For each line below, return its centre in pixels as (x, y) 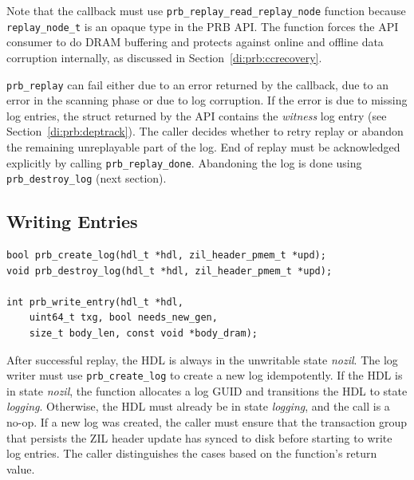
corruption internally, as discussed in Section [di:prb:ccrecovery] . (164, 57)
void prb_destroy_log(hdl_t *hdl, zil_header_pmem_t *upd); (170, 271)
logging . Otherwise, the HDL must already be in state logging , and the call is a (198, 406)
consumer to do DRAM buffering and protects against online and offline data (195, 42)
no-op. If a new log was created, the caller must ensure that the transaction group (207, 422)
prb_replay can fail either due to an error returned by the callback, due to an (198, 84)
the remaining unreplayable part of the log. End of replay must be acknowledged (203, 146)
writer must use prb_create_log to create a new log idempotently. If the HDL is (205, 375)
